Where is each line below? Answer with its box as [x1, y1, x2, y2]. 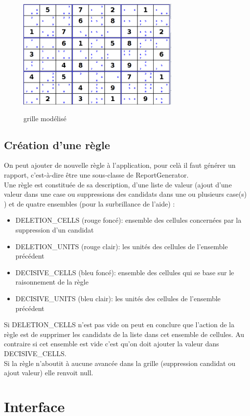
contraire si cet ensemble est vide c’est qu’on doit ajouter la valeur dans [4, 338, 219, 349]
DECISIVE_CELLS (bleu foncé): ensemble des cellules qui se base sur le [15, 267, 234, 277]
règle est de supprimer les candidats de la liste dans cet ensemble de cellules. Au [4, 329, 245, 339]
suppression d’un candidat [15, 225, 94, 235]
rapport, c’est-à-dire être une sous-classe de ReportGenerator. [4, 170, 189, 180]
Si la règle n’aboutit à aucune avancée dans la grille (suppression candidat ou [4, 358, 235, 368]
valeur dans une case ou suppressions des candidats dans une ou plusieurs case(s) [4, 189, 247, 199]
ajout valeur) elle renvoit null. [4, 367, 93, 378]
